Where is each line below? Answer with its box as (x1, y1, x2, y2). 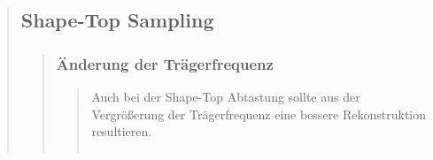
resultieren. (91, 122, 152, 141)
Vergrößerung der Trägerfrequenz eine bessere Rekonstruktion (91, 104, 427, 123)
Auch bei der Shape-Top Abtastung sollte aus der (91, 88, 360, 105)
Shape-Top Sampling (20, 6, 214, 34)
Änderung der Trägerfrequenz (56, 52, 274, 74)
